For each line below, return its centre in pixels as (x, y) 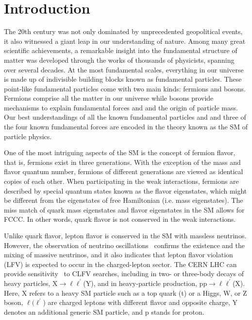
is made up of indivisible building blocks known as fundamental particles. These (123, 79)
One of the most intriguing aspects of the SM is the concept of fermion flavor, (120, 152)
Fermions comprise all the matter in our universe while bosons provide (109, 98)
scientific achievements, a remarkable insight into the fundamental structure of (121, 50)
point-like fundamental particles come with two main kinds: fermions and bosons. (125, 88)
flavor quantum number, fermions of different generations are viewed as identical (124, 171)
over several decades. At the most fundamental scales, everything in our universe (124, 69)
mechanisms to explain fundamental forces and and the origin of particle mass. (121, 107)
